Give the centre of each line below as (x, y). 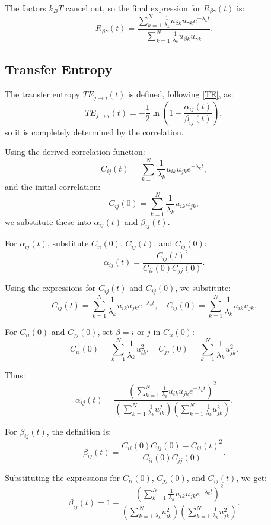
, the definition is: (79, 431)
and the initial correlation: (53, 186)
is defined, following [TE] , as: (181, 94)
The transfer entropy (42, 94)
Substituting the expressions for (63, 477)
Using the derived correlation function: (75, 152)
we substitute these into (48, 221)
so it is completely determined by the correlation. (94, 132)
